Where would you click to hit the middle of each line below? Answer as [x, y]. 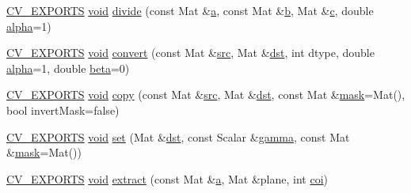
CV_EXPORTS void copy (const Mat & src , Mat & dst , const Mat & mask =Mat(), [206, 95]
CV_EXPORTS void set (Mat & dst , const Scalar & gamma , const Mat [178, 136]
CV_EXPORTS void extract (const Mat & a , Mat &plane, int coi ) [167, 178]
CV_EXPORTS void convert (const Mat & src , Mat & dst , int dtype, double [190, 53]
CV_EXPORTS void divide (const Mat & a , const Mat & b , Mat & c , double [190, 10]
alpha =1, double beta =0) [68, 68]
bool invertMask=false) [63, 110]
